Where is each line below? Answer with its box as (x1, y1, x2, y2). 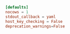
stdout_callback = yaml (5, 14, 56, 19)
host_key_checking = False (5, 19, 63, 24)
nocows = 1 (5, 9, 29, 15)
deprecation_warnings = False (5, 23, 65, 29)
